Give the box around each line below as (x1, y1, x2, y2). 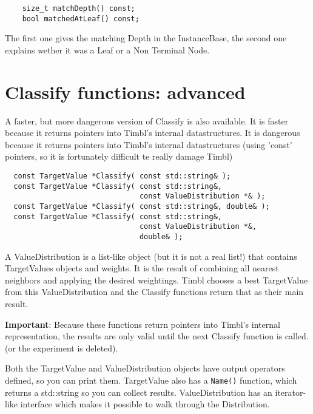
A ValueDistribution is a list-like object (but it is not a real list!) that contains (5, 249, 297, 262)
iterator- (275, 385, 306, 398)
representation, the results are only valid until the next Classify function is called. (5, 330, 309, 342)
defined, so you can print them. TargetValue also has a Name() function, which (5, 373, 297, 386)
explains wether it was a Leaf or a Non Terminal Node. (5, 43, 210, 56)
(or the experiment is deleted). (5, 341, 118, 354)
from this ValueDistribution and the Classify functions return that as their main (5, 285, 304, 298)
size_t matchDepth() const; (22, 4, 135, 13)
